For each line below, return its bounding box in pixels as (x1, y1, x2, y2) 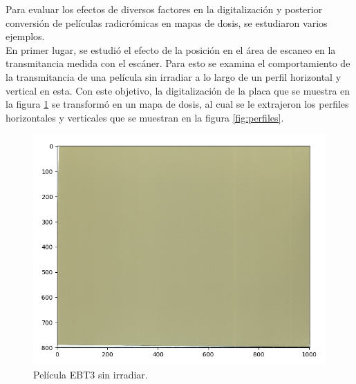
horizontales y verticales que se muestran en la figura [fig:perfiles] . (6, 110, 284, 124)
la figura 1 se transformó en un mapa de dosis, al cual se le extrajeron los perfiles (6, 97, 349, 111)
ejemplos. (6, 29, 45, 44)
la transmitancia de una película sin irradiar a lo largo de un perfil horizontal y (6, 69, 341, 84)
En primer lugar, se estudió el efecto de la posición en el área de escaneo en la (6, 42, 336, 57)
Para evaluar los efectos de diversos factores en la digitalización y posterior (6, 2, 323, 16)
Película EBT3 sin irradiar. (33, 367, 148, 382)
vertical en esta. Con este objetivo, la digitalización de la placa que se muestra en (6, 83, 350, 97)
